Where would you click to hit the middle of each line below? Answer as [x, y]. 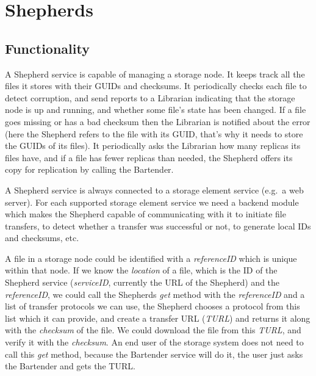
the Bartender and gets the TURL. [70, 366]
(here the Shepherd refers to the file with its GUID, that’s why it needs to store [154, 133]
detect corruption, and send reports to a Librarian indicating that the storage [150, 97]
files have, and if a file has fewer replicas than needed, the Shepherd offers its [149, 157]
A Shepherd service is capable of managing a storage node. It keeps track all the [155, 74]
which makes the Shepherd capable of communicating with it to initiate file [145, 214]
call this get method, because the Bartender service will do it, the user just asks [154, 354]
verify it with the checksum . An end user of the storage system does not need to [154, 342]
